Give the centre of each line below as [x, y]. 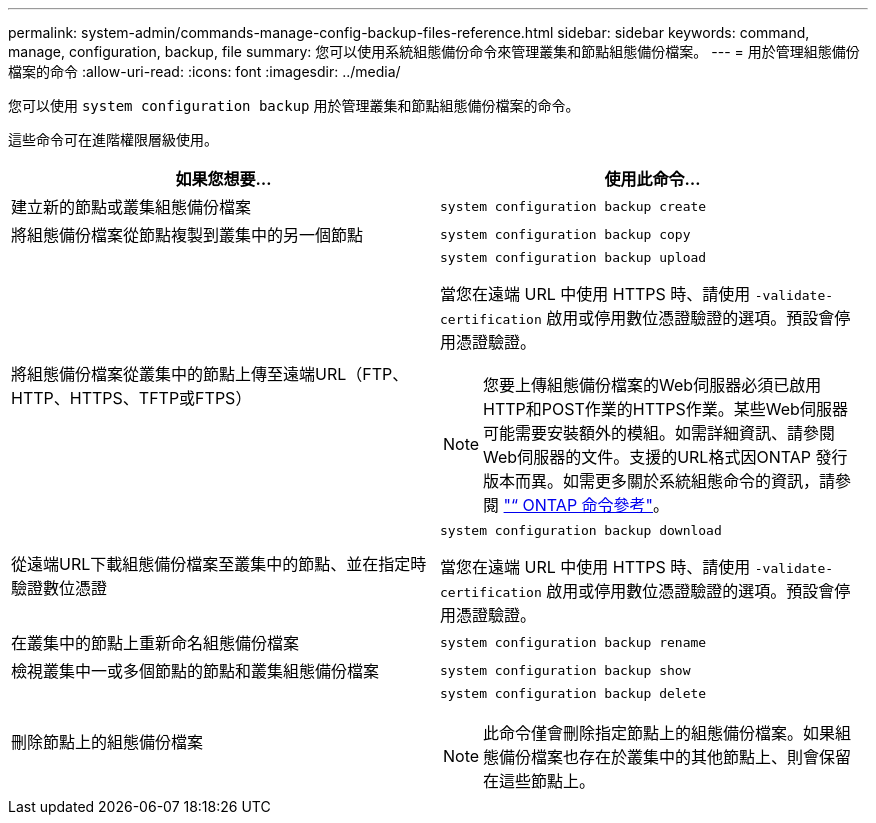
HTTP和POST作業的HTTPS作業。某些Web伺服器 [665, 409]
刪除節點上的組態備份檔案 [107, 741]
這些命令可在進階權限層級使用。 [113, 139]
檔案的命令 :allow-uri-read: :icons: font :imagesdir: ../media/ [204, 71]
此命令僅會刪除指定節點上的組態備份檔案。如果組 [667, 733]
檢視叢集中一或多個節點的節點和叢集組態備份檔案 [195, 671]
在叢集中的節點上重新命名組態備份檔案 [155, 643]
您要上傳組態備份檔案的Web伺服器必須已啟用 [652, 385]
